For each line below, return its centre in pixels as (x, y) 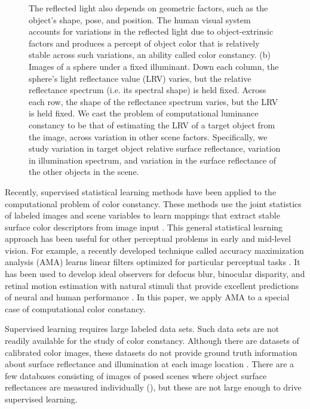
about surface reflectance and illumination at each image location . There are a (150, 364)
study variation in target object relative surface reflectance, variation (155, 148)
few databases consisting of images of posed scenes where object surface (136, 375)
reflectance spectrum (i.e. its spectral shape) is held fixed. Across (148, 90)
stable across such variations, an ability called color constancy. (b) (150, 55)
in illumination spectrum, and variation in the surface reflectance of (153, 160)
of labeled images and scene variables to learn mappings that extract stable (142, 215)
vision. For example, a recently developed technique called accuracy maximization (154, 250)
